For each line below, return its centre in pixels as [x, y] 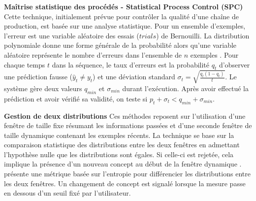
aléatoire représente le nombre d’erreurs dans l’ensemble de [93, 54]
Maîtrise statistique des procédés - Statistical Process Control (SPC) [124, 6]
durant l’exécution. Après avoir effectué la [185, 88]
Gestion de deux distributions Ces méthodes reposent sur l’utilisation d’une [125, 116]
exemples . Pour [214, 54]
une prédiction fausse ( [38, 77]
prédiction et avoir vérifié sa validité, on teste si [76, 98]
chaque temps [25, 64]
